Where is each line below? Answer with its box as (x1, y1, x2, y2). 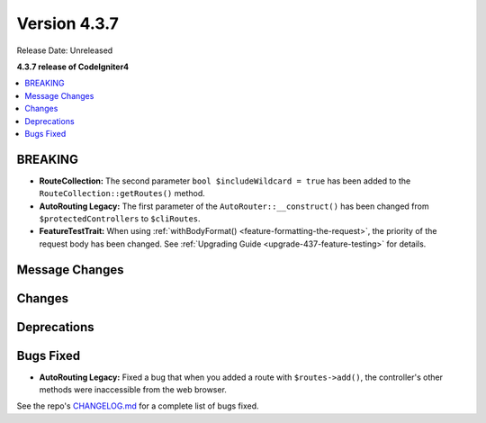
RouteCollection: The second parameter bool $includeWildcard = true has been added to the (39, 175, 411, 186)
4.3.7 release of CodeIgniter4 (16, 61, 130, 72)
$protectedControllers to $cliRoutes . (39, 212, 202, 224)
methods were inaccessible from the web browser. (39, 384, 227, 395)
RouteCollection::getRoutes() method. (39, 188, 206, 199)
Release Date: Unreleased (16, 45, 113, 56)
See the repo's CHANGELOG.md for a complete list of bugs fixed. (16, 400, 260, 411)
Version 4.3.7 (16, 13, 119, 33)
